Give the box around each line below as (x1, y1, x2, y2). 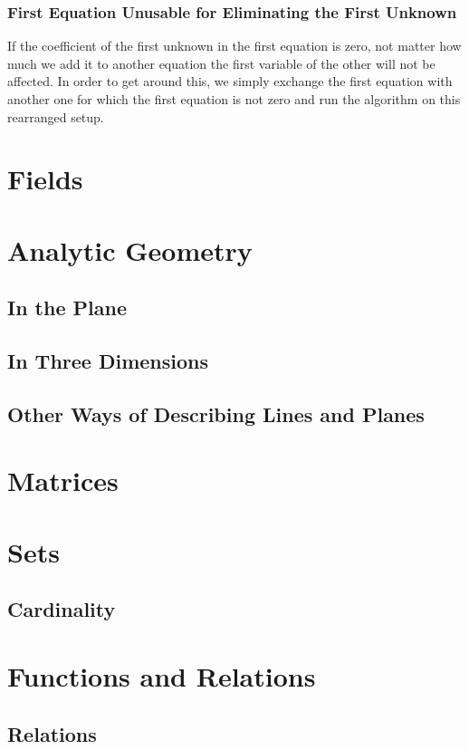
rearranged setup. (7, 107, 104, 126)
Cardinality (7, 595, 116, 623)
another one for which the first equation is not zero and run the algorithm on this (7, 90, 461, 108)
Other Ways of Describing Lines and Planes (7, 399, 425, 428)
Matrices (7, 462, 119, 499)
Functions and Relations (7, 658, 316, 694)
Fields (7, 160, 83, 197)
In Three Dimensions (7, 347, 209, 375)
